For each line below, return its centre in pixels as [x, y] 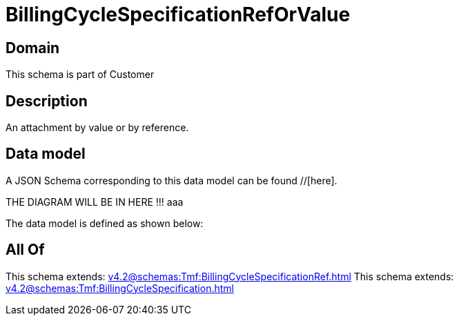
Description [47, 101]
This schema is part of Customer [80, 75]
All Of [25, 250]
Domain [33, 48]
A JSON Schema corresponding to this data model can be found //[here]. [172, 180]
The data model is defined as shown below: [105, 223]
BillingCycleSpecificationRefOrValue [178, 14]
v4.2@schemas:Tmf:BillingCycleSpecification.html [120, 288]
